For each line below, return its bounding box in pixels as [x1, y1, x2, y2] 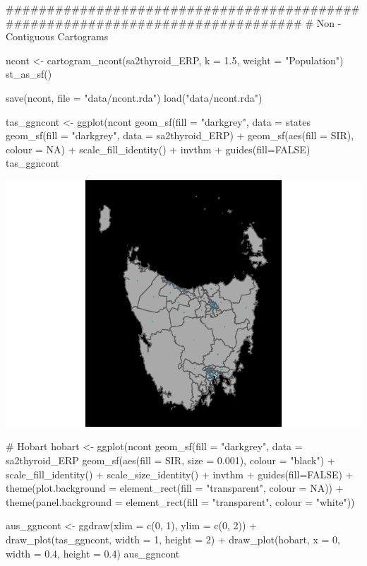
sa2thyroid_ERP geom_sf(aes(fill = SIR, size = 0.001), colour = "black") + [6, 453, 335, 468]
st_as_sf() [6, 66, 52, 81]
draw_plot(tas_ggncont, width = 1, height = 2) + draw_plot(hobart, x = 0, [6, 532, 340, 547]
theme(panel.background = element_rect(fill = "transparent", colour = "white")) [6, 494, 355, 509]
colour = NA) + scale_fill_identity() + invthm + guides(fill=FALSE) [6, 141, 311, 156]
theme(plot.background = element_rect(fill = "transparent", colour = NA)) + [6, 480, 344, 495]
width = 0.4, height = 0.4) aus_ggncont [6, 546, 180, 560]
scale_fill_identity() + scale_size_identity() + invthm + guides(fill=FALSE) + [6, 466, 354, 481]
